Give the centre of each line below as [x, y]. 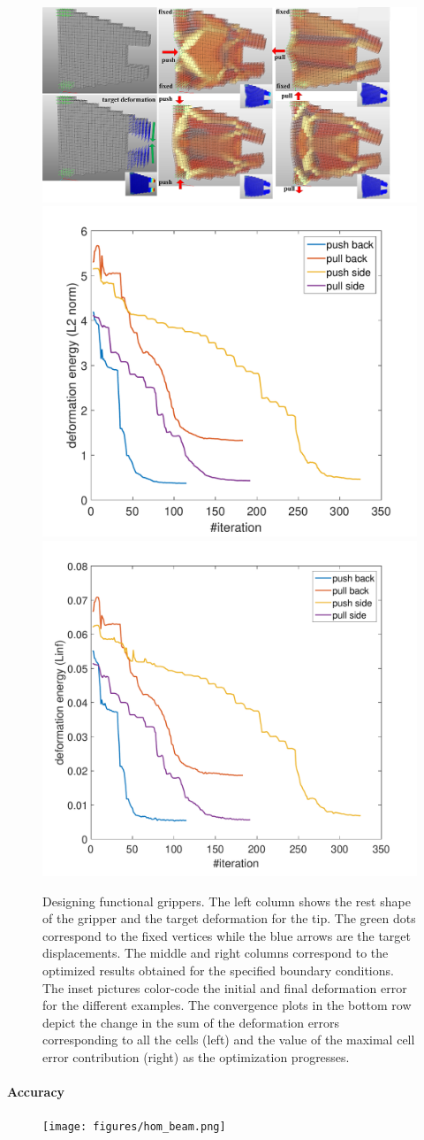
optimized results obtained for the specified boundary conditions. [218, 970]
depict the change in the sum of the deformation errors [191, 1022]
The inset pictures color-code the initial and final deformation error [225, 987]
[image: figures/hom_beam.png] [134, 1127]
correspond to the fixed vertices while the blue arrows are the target [227, 935]
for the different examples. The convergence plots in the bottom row [227, 1005]
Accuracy [36, 1092]
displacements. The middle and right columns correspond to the [216, 953]
